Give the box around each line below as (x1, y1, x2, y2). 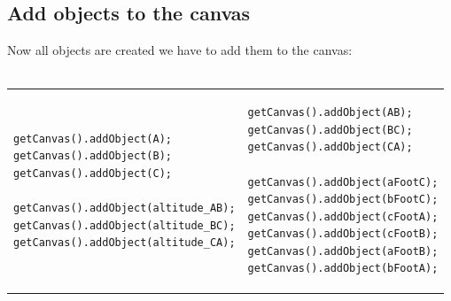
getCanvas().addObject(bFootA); (247, 262, 439, 275)
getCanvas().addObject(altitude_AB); (13, 201, 236, 214)
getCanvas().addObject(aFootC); (247, 175, 439, 189)
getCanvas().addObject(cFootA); (247, 210, 439, 223)
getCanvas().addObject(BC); (247, 123, 413, 136)
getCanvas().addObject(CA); (247, 141, 413, 154)
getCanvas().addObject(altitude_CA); (13, 236, 236, 250)
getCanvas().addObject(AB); (247, 106, 413, 120)
